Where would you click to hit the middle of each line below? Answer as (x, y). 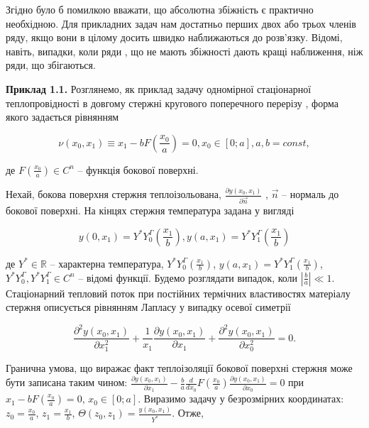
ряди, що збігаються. (51, 65)
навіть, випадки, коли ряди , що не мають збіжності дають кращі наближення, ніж (184, 51)
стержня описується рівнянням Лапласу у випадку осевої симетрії (148, 307)
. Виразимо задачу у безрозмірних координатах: (241, 399)
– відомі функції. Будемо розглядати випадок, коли (188, 277)
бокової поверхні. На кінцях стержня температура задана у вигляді (150, 210)
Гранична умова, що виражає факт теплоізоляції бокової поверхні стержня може (179, 368)
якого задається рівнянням (62, 117)
